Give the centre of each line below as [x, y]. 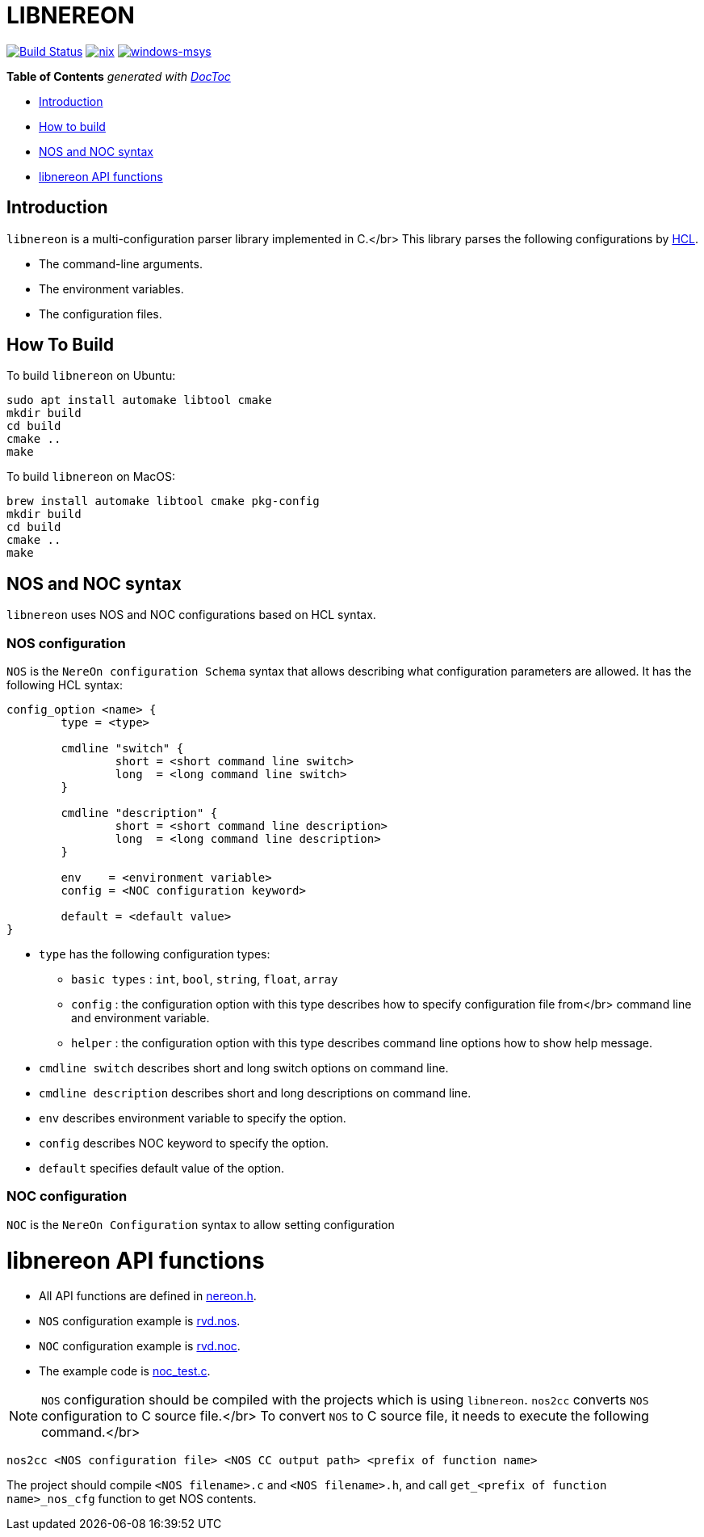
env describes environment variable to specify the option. [193, 1118]
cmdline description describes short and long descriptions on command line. [255, 1093]
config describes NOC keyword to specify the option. [184, 1143]
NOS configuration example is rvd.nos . [140, 1321]
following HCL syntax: [65, 685]
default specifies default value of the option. [162, 1169]
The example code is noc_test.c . [125, 1371]
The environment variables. [111, 288]
